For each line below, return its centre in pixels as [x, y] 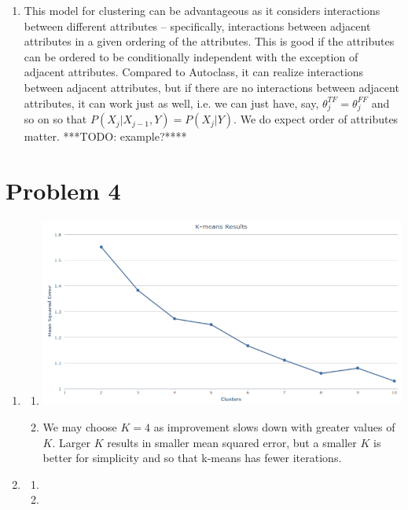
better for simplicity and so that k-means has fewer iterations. [192, 458]
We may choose [80, 427]
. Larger [71, 442]
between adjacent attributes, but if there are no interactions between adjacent [211, 87]
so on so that [55, 119]
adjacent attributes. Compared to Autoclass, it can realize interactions [194, 72]
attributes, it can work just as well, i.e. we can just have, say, [171, 103]
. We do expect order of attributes [316, 119]
